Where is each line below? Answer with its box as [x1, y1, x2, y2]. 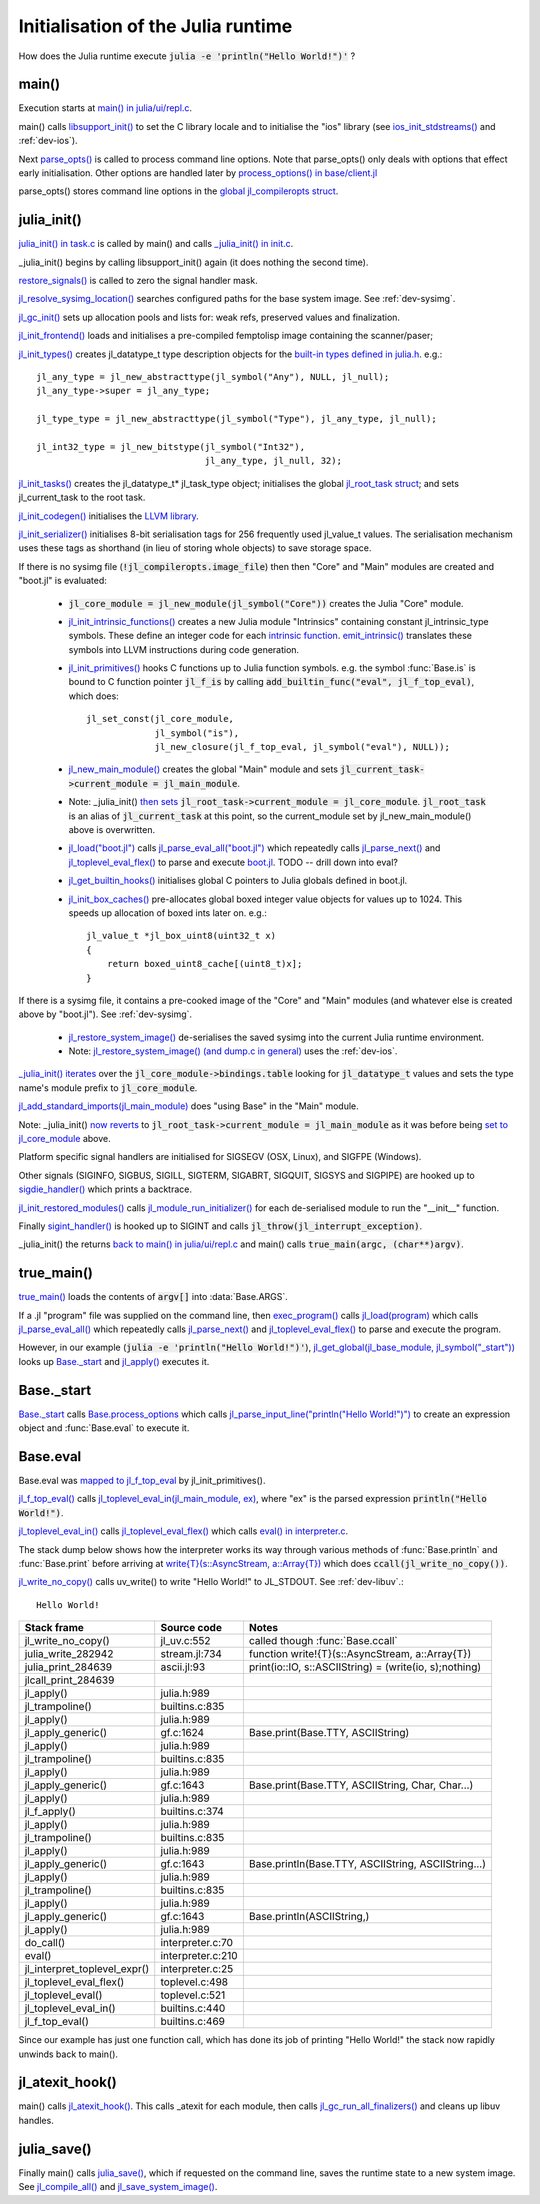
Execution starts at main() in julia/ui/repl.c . [18, 102, 193, 114]
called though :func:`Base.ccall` [248, 1634, 399, 1648]
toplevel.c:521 [160, 1988, 226, 2002]
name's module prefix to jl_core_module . [18, 1081, 198, 1094]
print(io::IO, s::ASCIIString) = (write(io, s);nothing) [248, 1660, 482, 1674]
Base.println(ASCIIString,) [248, 1910, 370, 1924]
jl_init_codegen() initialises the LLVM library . [18, 510, 199, 522]
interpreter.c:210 [160, 1949, 238, 1963]
